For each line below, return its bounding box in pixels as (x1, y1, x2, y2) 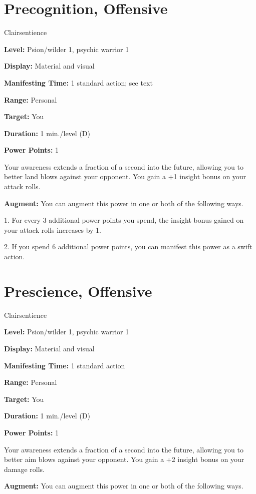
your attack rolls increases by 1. (4, 224, 101, 235)
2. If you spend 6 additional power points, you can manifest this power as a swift (4, 241, 252, 252)
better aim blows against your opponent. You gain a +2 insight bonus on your (4, 454, 244, 464)
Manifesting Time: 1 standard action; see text (4, 77, 153, 88)
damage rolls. (4, 463, 45, 474)
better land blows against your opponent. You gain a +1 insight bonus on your (4, 171, 246, 182)
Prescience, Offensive (4, 280, 152, 301)
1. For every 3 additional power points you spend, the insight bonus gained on (4, 215, 244, 225)
